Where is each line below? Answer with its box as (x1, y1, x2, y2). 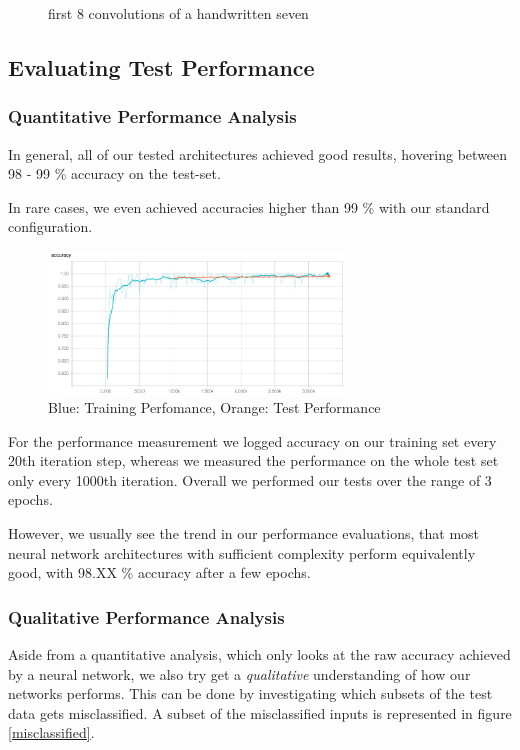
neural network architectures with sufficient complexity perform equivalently (8, 542, 476, 563)
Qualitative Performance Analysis (8, 604, 285, 629)
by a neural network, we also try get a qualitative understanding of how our (8, 663, 471, 684)
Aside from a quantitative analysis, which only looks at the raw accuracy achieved (8, 644, 511, 665)
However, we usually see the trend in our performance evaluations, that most (8, 523, 480, 544)
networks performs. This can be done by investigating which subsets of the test (8, 683, 493, 704)
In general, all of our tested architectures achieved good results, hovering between (8, 143, 508, 164)
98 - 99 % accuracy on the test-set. (8, 163, 221, 184)
